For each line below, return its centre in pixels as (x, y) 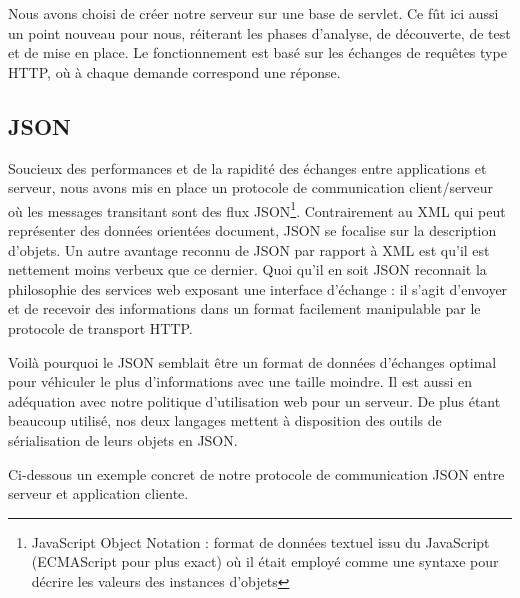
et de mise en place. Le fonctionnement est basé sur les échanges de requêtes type (257, 52)
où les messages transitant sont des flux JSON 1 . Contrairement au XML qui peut (257, 209)
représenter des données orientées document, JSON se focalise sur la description (252, 230)
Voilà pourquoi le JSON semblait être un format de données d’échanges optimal (252, 361)
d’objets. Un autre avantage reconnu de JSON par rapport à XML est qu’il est (249, 249)
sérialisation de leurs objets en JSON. (123, 439)
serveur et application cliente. (98, 493)
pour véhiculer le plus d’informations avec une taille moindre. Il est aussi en (240, 381)
